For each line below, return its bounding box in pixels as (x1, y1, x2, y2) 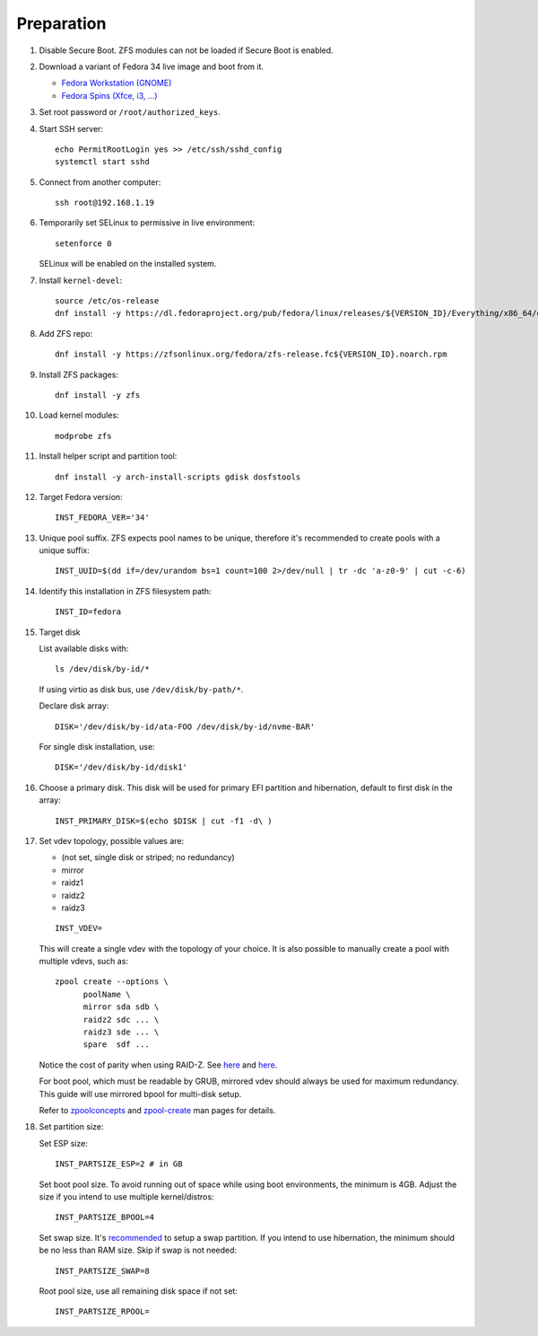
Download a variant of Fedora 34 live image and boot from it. (39, 61, 265, 72)
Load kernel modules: (39, 409, 120, 421)
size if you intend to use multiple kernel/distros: (39, 1191, 214, 1202)
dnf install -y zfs (55, 390, 141, 400)
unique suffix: (39, 545, 90, 556)
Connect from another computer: (39, 176, 161, 188)
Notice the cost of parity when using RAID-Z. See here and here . (39, 1059, 278, 1070)
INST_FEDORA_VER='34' (55, 513, 150, 523)
